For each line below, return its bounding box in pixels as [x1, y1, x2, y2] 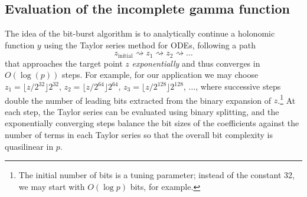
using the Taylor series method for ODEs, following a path [44, 38, 256, 51]
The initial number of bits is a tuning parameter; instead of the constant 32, [18, 169, 295, 181]
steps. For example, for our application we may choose [61, 68, 259, 81]
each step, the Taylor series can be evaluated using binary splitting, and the [5, 105, 279, 117]
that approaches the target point [5, 57, 123, 69]
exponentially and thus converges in [132, 57, 260, 69]
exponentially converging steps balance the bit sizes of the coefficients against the [5, 117, 299, 129]
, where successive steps [195, 80, 281, 93]
